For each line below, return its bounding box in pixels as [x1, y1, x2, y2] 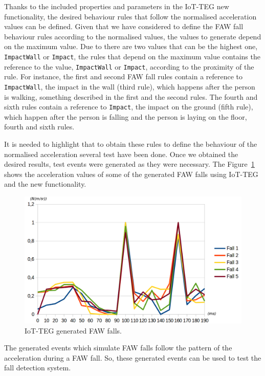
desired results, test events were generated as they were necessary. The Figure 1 [4, 159, 255, 169]
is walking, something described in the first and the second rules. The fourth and [4, 91, 258, 102]
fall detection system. [4, 362, 71, 373]
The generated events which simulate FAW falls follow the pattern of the [4, 342, 232, 353]
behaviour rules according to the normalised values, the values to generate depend [4, 31, 261, 41]
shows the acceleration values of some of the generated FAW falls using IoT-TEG [4, 168, 258, 179]
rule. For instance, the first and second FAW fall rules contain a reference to [4, 71, 243, 82]
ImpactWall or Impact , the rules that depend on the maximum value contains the [4, 51, 260, 61]
